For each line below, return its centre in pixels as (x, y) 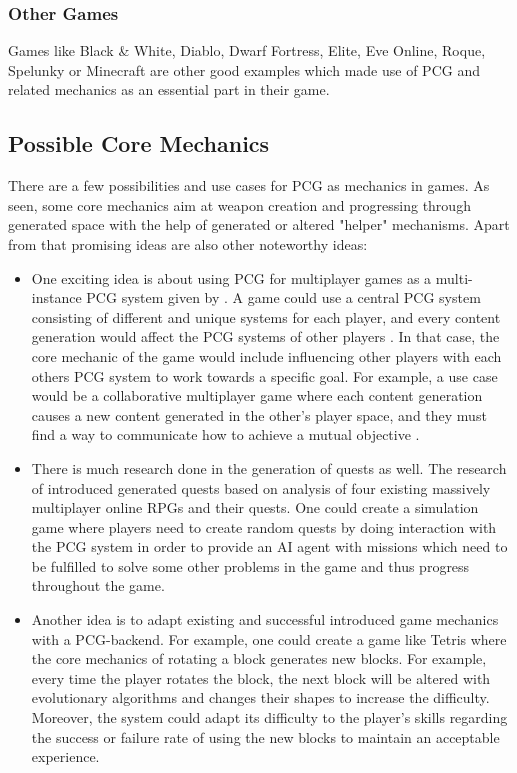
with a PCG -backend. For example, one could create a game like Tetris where (269, 638)
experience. (65, 756)
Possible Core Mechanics (139, 143)
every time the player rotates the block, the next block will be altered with (261, 677)
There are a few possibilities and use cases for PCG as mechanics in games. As (249, 185)
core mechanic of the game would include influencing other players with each (266, 355)
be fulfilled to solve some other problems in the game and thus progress (250, 565)
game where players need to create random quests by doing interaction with (264, 526)
